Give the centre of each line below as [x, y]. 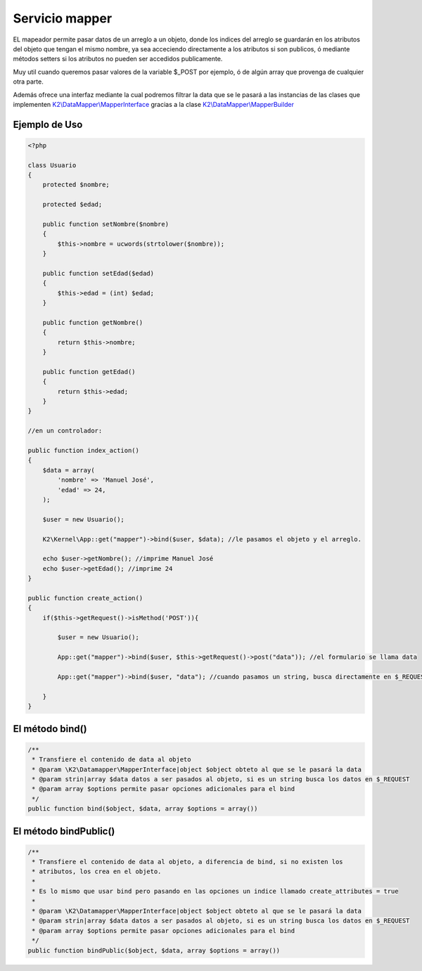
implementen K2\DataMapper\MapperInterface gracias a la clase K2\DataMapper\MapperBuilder [154, 104]
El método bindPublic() [64, 831]
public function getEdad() [89, 372]
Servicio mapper [63, 18]
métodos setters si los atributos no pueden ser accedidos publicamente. [118, 59]
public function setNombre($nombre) [105, 224]
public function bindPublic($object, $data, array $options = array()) [154, 950]
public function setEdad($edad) [98, 273]
